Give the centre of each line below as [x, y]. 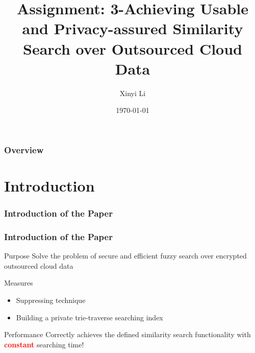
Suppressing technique [51, 300]
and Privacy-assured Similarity [133, 28]
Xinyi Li [133, 93]
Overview [24, 149]
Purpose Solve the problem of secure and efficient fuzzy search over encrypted [125, 256]
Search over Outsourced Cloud [133, 48]
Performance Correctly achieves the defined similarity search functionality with [127, 334]
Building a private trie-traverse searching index [90, 317]
